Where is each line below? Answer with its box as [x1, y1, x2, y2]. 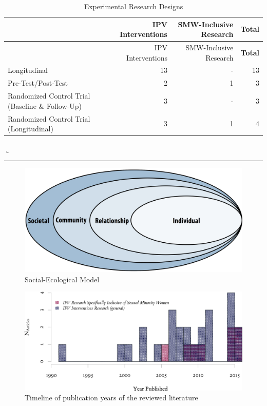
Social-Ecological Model [25, 274, 100, 284]
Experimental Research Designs [84, 1, 183, 11]
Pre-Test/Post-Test [8, 78, 68, 88]
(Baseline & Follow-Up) [8, 100, 82, 111]
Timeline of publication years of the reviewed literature [25, 392, 198, 403]
